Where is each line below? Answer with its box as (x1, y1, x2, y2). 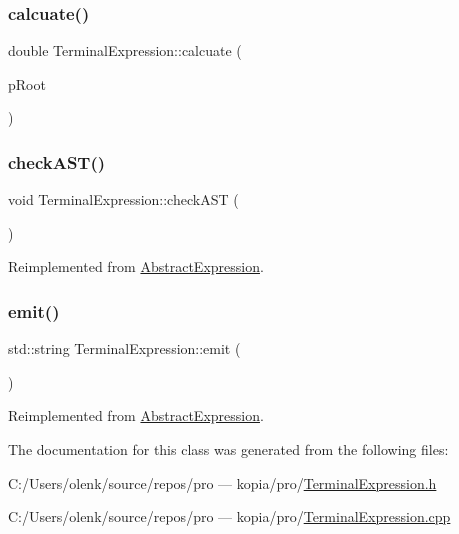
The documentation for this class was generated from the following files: (8, 439, 449, 459)
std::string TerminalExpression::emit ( (8, 338, 241, 359)
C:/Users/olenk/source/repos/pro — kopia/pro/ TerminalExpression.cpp (8, 506, 451, 527)
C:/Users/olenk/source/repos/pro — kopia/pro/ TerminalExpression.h (8, 472, 437, 493)
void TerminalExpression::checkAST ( (8, 189, 239, 210)
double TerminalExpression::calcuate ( (8, 40, 242, 61)
